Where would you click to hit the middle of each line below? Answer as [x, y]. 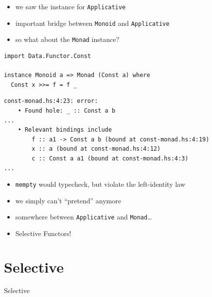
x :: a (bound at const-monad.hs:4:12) [96, 149]
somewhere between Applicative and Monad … [84, 217]
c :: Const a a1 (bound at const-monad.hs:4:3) [110, 158]
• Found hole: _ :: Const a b [67, 110]
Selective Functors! [43, 233]
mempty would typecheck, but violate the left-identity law [100, 184]
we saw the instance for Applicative [71, 6]
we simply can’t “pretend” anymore [68, 200]
